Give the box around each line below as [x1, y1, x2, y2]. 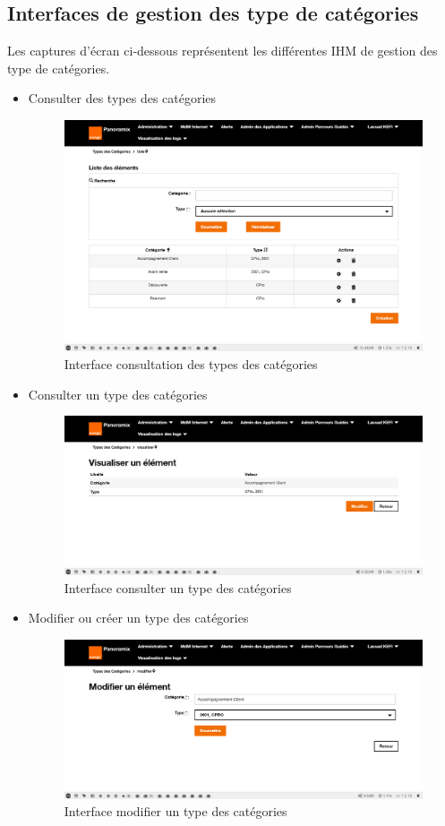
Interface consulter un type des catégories [64, 578, 292, 597]
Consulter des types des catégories [28, 89, 217, 108]
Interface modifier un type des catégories [64, 802, 287, 821]
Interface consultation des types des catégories [64, 354, 318, 373]
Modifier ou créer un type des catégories [28, 608, 249, 627]
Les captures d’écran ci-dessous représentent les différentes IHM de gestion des [7, 41, 438, 60]
